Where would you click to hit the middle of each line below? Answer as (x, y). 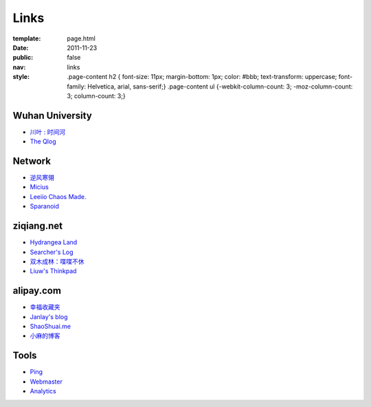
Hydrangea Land (54, 242)
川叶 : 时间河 (47, 132)
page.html (81, 38)
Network (32, 161)
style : (21, 77)
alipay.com (37, 291)
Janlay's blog (49, 316)
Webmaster (46, 382)
